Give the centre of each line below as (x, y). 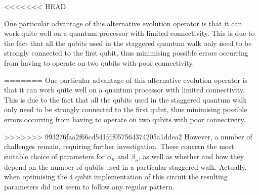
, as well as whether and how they (191, 156)
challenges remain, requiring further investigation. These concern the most (119, 146)
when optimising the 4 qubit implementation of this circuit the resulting (116, 177)
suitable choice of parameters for (54, 156)
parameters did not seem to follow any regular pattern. (89, 186)
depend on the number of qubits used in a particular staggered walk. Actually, (125, 166)
